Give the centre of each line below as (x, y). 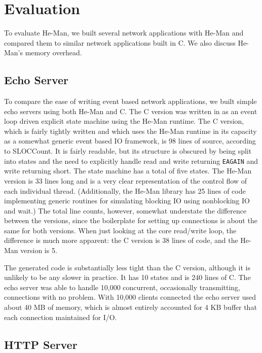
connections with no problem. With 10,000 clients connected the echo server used (130, 297)
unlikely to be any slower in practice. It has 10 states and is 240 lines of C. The (127, 277)
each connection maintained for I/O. (61, 317)
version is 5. (39, 250)
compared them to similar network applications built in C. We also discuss (120, 42)
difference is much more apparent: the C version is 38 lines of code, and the (121, 240)
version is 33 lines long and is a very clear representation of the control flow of (125, 180)
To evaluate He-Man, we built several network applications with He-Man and (124, 33)
